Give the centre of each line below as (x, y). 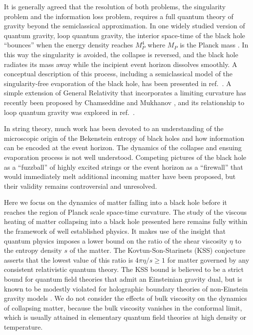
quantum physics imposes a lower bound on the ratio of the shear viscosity (116, 240)
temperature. (23, 327)
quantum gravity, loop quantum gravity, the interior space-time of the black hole (125, 35)
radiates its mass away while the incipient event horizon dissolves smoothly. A (121, 64)
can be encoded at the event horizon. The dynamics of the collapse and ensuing (123, 147)
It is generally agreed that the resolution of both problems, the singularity (115, 6)
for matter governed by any (208, 259)
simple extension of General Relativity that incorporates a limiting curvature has (125, 93)
